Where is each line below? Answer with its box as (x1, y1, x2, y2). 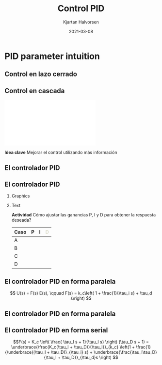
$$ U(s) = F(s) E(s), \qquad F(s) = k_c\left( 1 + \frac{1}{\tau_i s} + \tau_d (10, 290, 152, 296)
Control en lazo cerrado (4, 70, 77, 78)
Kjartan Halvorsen (63, 19, 99, 25)
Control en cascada (4, 86, 65, 95)
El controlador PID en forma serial (4, 326, 108, 334)
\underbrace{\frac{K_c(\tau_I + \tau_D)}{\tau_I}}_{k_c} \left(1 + (11, 344, 135, 350)
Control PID (57, 3, 105, 14)
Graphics (11, 193, 30, 199)
